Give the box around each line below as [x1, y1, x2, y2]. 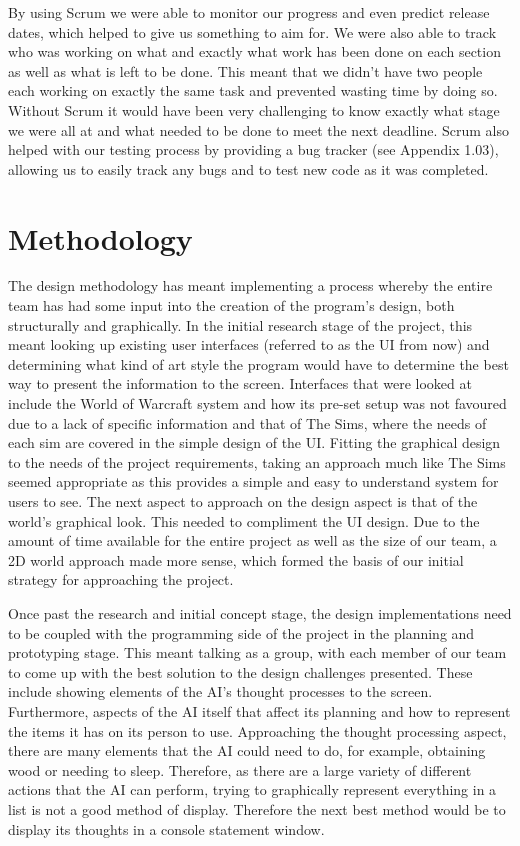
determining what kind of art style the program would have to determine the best [8, 353, 509, 374]
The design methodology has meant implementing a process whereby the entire [8, 275, 493, 296]
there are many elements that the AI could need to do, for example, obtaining [8, 740, 486, 761]
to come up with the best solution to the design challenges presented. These [8, 661, 473, 682]
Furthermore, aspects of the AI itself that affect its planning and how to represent [8, 700, 511, 721]
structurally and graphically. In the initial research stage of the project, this [8, 314, 473, 335]
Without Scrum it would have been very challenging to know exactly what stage [8, 99, 500, 120]
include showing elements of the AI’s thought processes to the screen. [8, 681, 433, 702]
